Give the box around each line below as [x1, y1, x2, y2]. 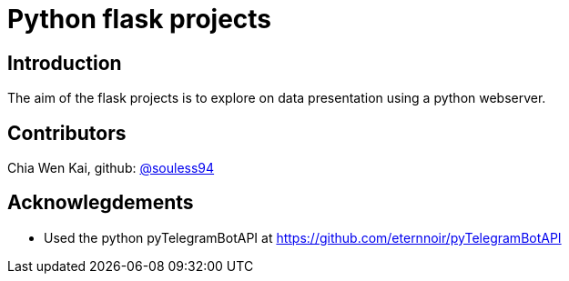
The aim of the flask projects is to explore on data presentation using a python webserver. [7, 90, 546, 106]
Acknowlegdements [7, 191, 194, 215]
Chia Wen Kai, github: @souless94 [7, 160, 215, 176]
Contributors [7, 121, 127, 145]
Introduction [7, 51, 122, 75]
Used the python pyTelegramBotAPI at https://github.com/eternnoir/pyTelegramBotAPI [44, 229, 562, 246]
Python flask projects [7, 4, 272, 35]
